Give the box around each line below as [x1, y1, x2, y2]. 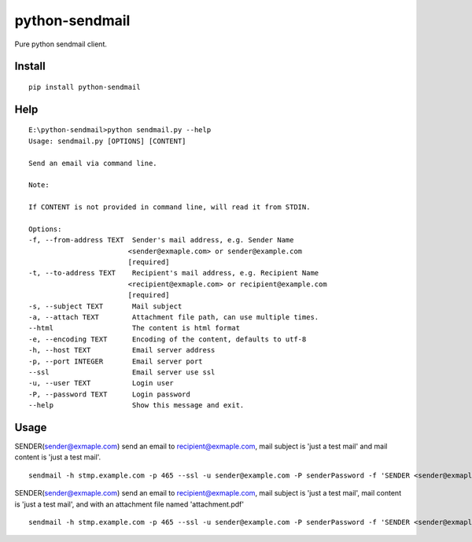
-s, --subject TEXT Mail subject [28, 301, 183, 311]
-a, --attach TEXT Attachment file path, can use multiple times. [28, 313, 319, 322]
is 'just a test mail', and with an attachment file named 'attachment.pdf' [14, 500, 244, 509]
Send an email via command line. [28, 158, 157, 168]
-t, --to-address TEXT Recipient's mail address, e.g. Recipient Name [28, 268, 319, 278]
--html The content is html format [28, 323, 240, 333]
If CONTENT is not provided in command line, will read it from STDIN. [28, 203, 311, 212]
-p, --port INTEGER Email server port [28, 356, 204, 366]
